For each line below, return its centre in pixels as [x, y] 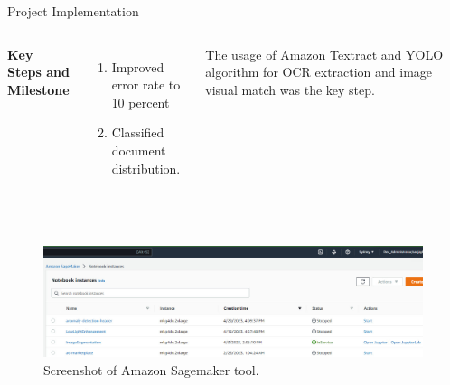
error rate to [146, 85]
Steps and [38, 72]
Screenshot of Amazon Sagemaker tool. [151, 369]
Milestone [38, 89]
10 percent [141, 102]
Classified [138, 132]
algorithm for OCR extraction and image [319, 72]
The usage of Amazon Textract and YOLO [324, 54]
